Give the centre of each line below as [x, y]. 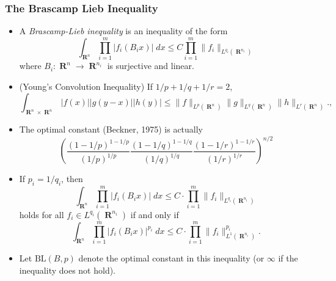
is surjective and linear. [151, 66]
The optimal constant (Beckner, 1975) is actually [111, 129]
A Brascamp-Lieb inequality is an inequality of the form [123, 31]
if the [288, 258]
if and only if [155, 214]
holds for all [42, 214]
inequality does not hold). [68, 270]
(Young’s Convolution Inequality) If [86, 86]
